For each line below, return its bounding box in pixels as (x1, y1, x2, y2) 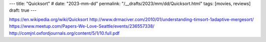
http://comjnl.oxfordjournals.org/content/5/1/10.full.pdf (9, 30, 120, 36)
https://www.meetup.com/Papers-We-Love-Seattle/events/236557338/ (9, 23, 155, 29)
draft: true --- (9, 7, 37, 13)
